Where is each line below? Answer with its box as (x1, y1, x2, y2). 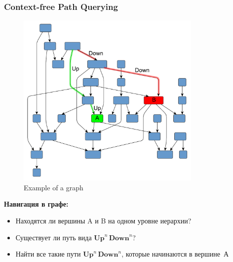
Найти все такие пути (15, 249, 81, 259)
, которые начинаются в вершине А (121, 249, 229, 259)
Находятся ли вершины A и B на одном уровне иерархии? (15, 215, 192, 225)
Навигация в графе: (4, 199, 69, 209)
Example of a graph (24, 182, 83, 192)
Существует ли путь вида (15, 232, 92, 242)
